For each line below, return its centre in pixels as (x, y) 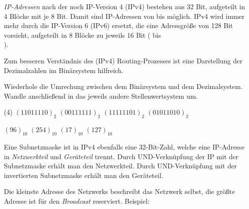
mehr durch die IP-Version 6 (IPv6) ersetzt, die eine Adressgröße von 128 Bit (118, 25)
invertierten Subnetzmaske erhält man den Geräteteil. (84, 175)
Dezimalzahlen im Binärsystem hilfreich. (64, 70)
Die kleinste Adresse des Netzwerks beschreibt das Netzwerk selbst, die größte (119, 191)
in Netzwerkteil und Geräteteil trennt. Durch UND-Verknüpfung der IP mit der (121, 156)
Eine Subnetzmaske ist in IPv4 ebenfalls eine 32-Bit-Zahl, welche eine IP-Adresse (124, 146)
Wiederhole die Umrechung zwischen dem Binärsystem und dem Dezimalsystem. (123, 86)
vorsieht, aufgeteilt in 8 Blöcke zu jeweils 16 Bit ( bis (83, 35)
